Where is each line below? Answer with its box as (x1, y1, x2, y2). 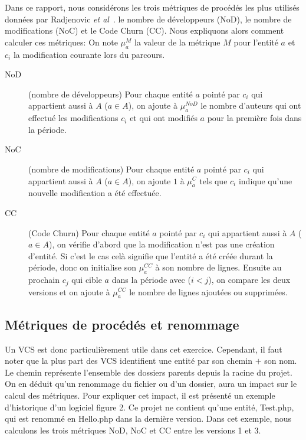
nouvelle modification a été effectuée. (28, 187, 162, 199)
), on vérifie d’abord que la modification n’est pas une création (49, 238, 275, 250)
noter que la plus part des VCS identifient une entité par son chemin (5, 354, 252, 367)
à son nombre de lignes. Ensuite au (155, 261, 282, 273)
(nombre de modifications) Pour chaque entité (28, 162, 195, 175)
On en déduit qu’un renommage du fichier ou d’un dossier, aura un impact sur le (5, 377, 297, 390)
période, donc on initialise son (28, 261, 136, 273)
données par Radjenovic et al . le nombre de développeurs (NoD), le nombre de (5, 12, 292, 25)
